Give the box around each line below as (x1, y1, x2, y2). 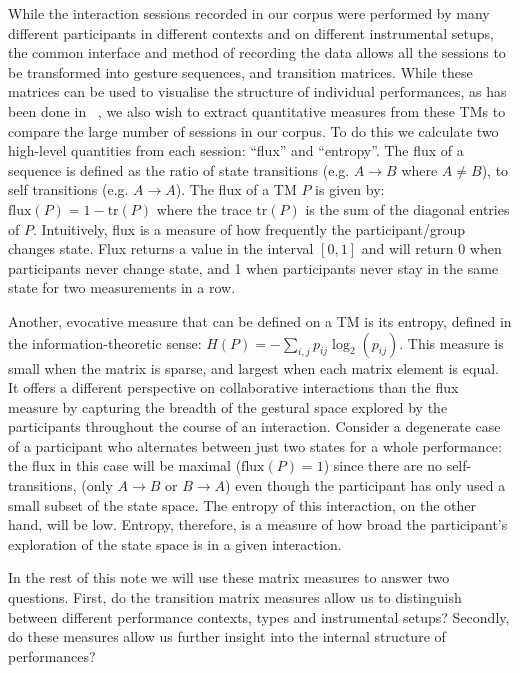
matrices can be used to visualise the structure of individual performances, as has (8, 81, 507, 102)
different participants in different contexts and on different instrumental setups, (8, 22, 494, 43)
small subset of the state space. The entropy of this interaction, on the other (8, 494, 476, 515)
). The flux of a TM (175, 179, 297, 200)
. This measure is (399, 332, 504, 353)
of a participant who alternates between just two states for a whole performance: (8, 435, 502, 456)
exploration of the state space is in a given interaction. (8, 533, 342, 554)
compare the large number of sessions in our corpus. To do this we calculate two (8, 120, 499, 141)
